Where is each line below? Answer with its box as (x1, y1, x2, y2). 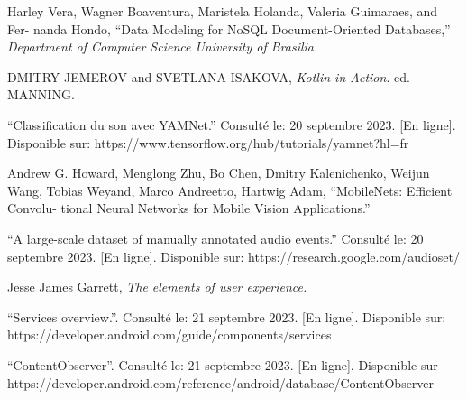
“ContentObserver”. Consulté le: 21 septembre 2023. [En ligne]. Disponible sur (7, 355, 438, 374)
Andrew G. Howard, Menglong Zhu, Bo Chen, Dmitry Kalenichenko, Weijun (7, 163, 430, 182)
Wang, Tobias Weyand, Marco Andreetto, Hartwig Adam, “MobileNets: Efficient (7, 181, 453, 199)
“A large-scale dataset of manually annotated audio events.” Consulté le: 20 (7, 228, 424, 247)
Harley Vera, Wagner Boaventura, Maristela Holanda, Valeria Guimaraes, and (7, 2, 438, 20)
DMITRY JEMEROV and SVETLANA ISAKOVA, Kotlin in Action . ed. (7, 67, 410, 86)
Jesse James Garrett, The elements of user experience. (7, 277, 307, 296)
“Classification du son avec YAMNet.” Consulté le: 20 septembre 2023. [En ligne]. (7, 115, 456, 134)
